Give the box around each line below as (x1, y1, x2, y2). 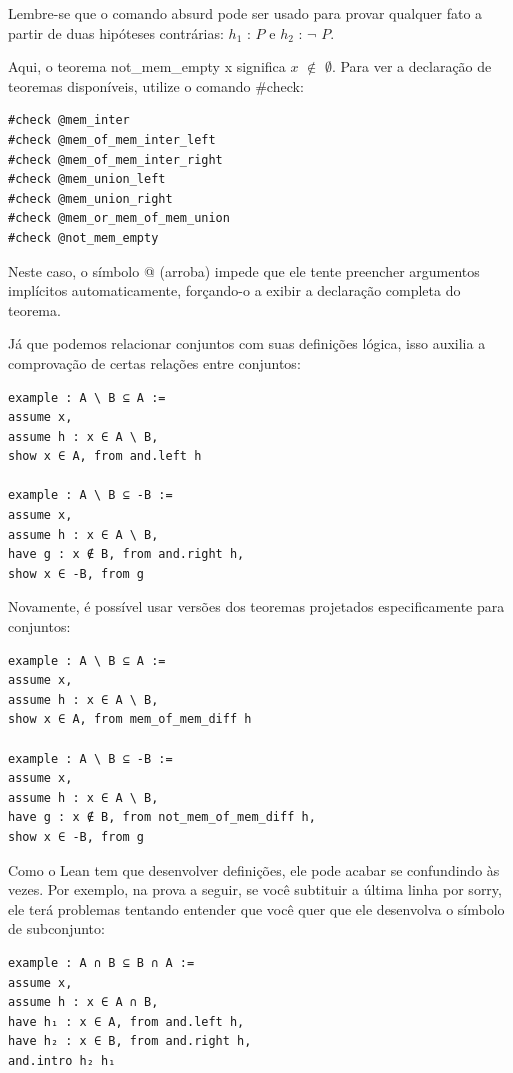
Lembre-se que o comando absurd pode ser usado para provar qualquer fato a (8, 3, 483, 23)
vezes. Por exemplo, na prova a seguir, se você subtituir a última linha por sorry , (8, 879, 502, 900)
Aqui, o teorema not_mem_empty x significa (8, 56, 286, 77)
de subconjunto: (8, 918, 105, 939)
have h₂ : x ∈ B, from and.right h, (8, 1034, 252, 1049)
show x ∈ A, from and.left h (8, 449, 202, 464)
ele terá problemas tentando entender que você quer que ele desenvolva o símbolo (8, 898, 505, 919)
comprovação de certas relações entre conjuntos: (8, 352, 301, 373)
